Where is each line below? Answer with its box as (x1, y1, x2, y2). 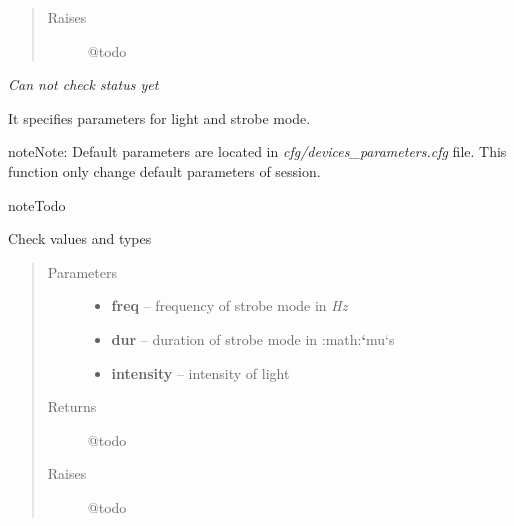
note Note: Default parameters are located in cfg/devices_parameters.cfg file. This (8, 141, 507, 162)
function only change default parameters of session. (8, 160, 321, 181)
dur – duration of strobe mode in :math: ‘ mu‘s (111, 328, 395, 349)
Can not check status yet (8, 74, 159, 95)
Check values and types (8, 228, 152, 249)
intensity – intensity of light (111, 362, 290, 383)
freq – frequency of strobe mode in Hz (111, 295, 348, 316)
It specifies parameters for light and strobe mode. (8, 107, 311, 128)
